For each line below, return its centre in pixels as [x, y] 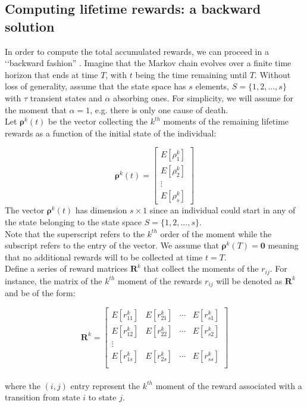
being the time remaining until [191, 74]
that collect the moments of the [201, 268]
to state [102, 397]
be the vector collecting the [98, 121]
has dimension [101, 210]
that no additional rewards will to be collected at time [104, 257]
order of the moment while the [216, 233]
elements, [212, 86]
